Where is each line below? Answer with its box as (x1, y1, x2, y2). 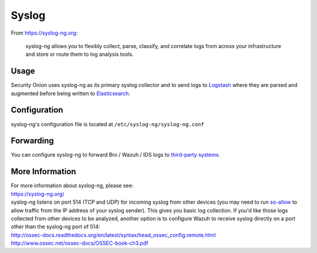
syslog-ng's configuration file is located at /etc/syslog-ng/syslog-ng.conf (11, 120, 205, 127)
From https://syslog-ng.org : (11, 29, 78, 36)
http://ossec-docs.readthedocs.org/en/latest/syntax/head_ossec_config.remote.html (11, 231, 216, 238)
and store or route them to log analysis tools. (25, 50, 134, 58)
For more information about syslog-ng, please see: (11, 182, 134, 189)
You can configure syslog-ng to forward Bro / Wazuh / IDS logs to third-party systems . (11, 151, 220, 158)
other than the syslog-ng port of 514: (11, 223, 100, 230)
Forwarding (11, 136, 54, 146)
